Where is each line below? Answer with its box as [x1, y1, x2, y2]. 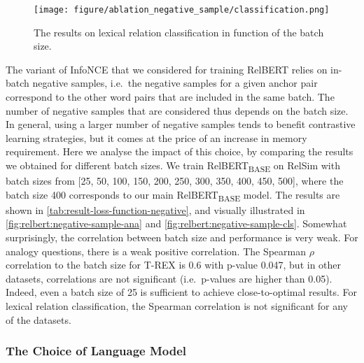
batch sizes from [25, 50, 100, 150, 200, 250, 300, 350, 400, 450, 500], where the [6, 173, 344, 188]
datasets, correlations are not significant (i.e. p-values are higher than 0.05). [6, 271, 332, 285]
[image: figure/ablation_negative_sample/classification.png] [34, 5, 330, 15]
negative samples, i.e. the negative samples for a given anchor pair [32, 76, 318, 90]
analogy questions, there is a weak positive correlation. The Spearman [6, 243, 307, 258]
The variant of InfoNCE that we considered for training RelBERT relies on [6, 62, 328, 76]
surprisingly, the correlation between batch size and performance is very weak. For [6, 230, 358, 245]
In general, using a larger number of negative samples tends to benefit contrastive [6, 117, 356, 131]
